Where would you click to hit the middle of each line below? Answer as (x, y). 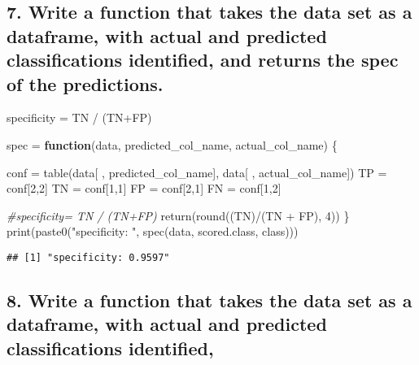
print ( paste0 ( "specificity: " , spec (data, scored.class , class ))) (153, 231)
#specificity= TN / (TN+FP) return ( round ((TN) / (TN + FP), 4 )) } (178, 215)
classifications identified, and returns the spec (203, 60)
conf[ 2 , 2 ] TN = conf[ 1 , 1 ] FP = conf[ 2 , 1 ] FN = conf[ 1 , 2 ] (144, 188)
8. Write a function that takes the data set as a (209, 300)
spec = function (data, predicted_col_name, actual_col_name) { (172, 144)
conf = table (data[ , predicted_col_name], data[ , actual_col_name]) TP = (197, 172)
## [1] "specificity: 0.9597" (88, 257)
